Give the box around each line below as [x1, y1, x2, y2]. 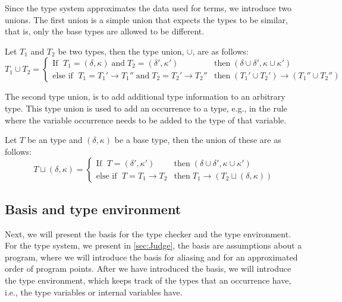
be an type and [27, 133, 83, 146]
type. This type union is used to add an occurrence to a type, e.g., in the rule [5, 101, 287, 114]
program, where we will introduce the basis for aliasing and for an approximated [5, 250, 298, 263]
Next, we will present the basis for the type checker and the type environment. [5, 227, 291, 240]
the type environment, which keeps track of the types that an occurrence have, [5, 274, 291, 286]
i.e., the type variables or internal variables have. [5, 285, 183, 298]
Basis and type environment [5, 199, 181, 218]
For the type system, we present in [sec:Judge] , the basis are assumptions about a [5, 239, 302, 252]
